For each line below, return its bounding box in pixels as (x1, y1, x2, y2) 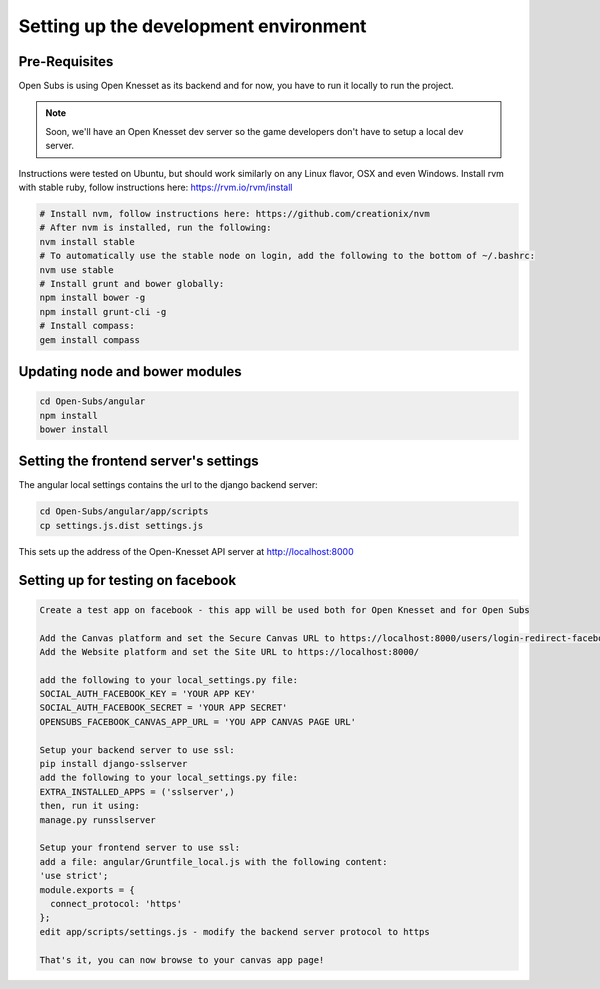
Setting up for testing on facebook (18, 571, 237, 589)
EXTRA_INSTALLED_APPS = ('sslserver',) (39, 786, 235, 797)
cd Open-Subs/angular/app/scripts (39, 506, 209, 517)
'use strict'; (39, 870, 109, 882)
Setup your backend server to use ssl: (39, 744, 235, 755)
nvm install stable (39, 236, 135, 247)
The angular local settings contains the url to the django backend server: (18, 479, 319, 491)
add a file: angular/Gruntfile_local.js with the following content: (39, 856, 388, 867)
